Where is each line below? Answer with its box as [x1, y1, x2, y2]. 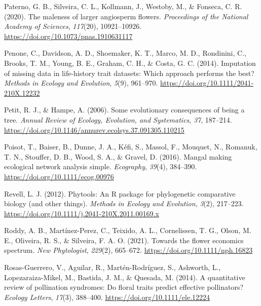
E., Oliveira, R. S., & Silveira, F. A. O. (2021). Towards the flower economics [4, 235, 244, 245]
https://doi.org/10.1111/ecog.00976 [4, 171, 114, 181]
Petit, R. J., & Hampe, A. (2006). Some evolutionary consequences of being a [4, 104, 245, 115]
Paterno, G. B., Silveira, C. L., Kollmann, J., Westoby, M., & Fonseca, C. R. [4, 1, 242, 11]
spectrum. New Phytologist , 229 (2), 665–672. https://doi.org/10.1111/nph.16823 [4, 245, 253, 255]
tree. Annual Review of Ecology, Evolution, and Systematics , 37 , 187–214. [4, 114, 232, 125]
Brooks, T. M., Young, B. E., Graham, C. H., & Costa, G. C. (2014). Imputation [4, 57, 256, 68]
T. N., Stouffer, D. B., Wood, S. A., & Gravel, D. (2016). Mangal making [4, 151, 232, 162]
